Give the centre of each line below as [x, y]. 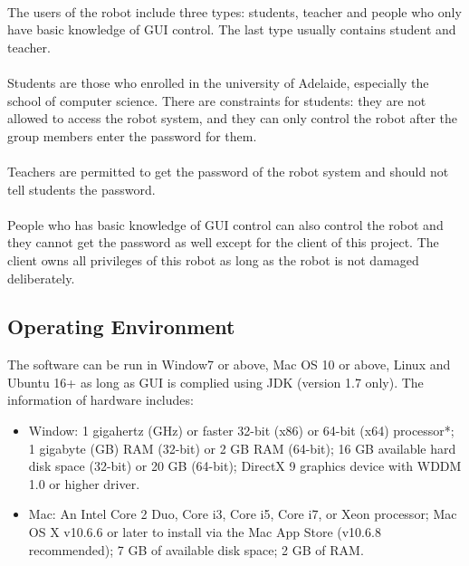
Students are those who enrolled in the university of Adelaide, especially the [218, 82]
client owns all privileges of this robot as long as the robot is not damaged [213, 259]
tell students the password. [81, 189]
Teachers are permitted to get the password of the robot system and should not [228, 171]
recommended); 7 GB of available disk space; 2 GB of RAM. [196, 549]
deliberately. [41, 278]
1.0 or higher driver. [84, 483]
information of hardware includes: [100, 400]
